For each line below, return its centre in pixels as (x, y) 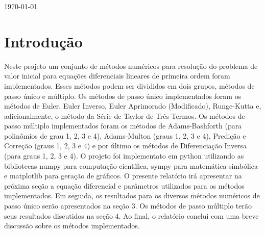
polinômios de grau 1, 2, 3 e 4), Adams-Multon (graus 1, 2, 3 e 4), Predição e (125, 135)
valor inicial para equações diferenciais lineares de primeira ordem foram (117, 76)
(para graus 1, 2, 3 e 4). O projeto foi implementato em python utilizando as (124, 156)
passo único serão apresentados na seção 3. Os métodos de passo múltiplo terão (128, 206)
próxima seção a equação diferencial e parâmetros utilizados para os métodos (124, 185)
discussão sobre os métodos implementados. (72, 226)
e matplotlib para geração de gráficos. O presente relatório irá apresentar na (123, 176)
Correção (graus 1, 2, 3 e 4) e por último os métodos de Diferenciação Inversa (126, 146)
